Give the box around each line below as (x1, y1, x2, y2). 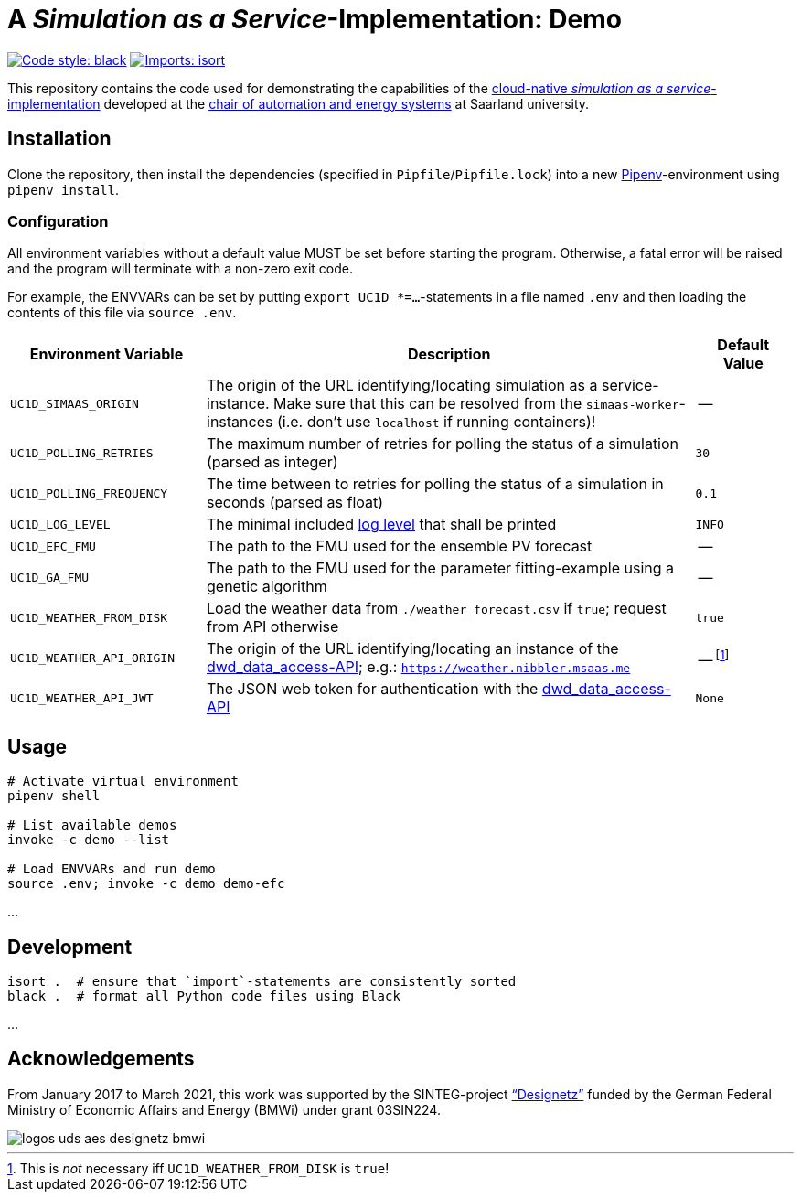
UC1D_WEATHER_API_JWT (10, 690, 154, 705)
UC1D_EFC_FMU (10, 539, 96, 553)
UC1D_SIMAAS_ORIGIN (10, 396, 139, 411)
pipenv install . (7, 181, 120, 198)
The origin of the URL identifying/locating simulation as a (207, 376, 598, 395)
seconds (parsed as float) (207, 493, 384, 512)
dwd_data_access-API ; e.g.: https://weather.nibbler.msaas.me (207, 658, 631, 677)
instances (207, 412, 273, 432)
